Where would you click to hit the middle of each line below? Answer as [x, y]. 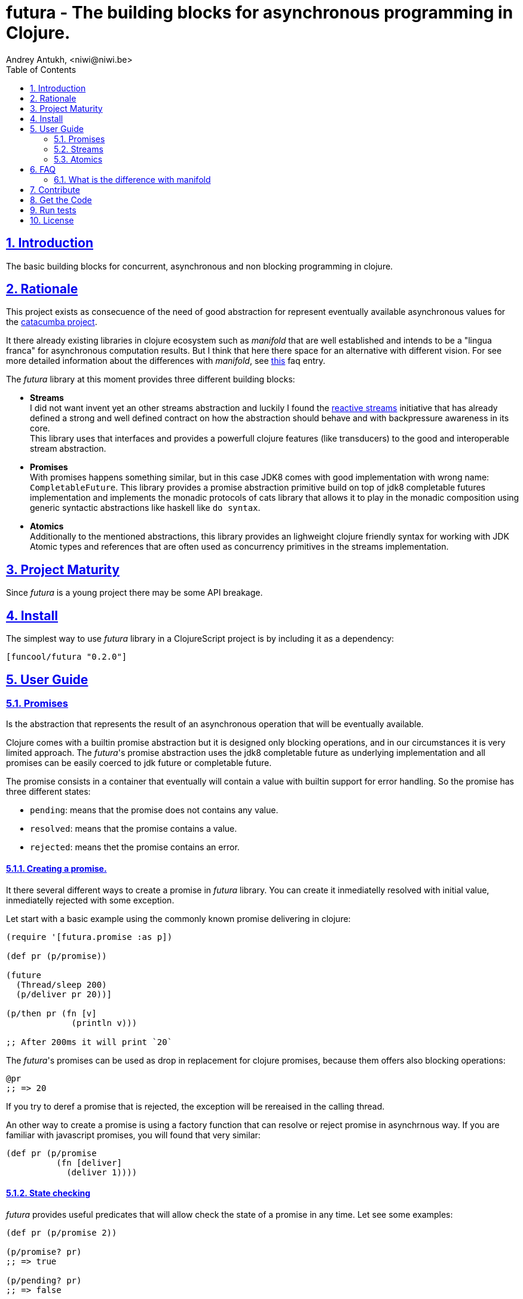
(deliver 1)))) [102, 1172]
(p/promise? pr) [44, 1251]
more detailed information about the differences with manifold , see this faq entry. [166, 361]
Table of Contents [41, 69]
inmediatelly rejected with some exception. [90, 900]
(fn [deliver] [89, 1162]
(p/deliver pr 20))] [64, 994]
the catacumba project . [52, 322]
